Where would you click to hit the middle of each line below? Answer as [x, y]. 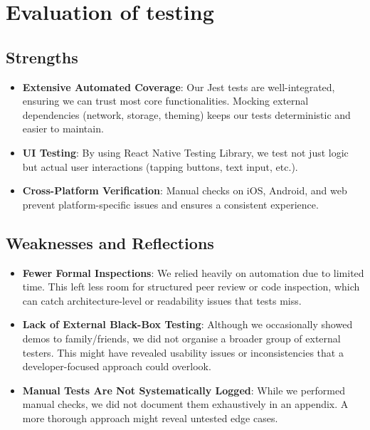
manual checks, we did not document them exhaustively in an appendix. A [185, 404]
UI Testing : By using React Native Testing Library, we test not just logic [185, 152]
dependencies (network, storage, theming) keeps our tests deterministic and [186, 114]
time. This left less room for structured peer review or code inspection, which [191, 287]
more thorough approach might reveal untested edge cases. [150, 418]
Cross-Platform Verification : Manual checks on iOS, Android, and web [185, 190]
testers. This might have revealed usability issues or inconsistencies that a [183, 352]
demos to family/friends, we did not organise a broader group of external [181, 338]
